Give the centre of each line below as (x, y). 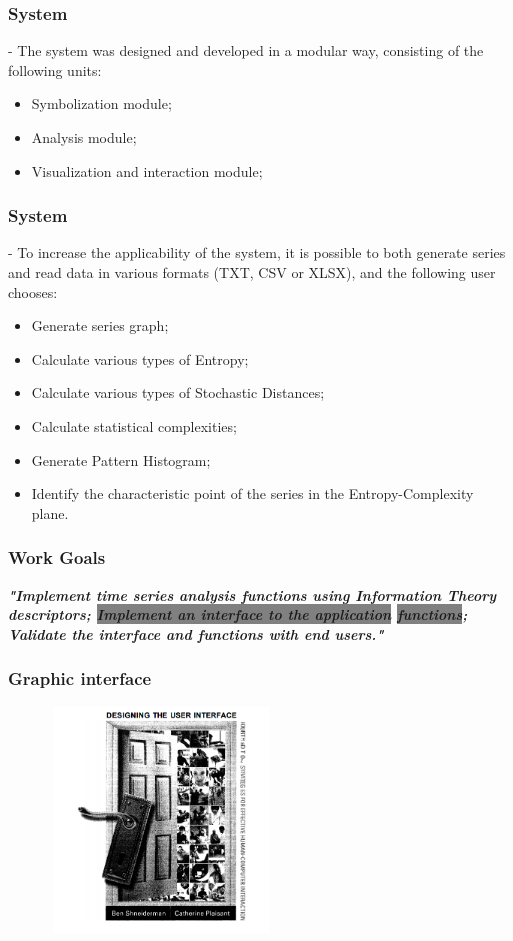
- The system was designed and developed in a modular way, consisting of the (246, 50)
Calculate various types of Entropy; (140, 358)
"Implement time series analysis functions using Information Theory (252, 594)
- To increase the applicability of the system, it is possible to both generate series (257, 252)
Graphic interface (80, 678)
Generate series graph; (100, 325)
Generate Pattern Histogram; (121, 459)
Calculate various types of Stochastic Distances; (178, 392)
